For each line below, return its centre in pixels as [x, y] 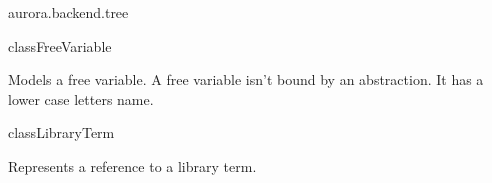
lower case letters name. [81, 98]
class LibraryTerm [61, 132]
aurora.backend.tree [68, 12]
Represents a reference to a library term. [132, 165]
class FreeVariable [60, 45]
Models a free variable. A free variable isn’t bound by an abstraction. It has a [246, 79]
